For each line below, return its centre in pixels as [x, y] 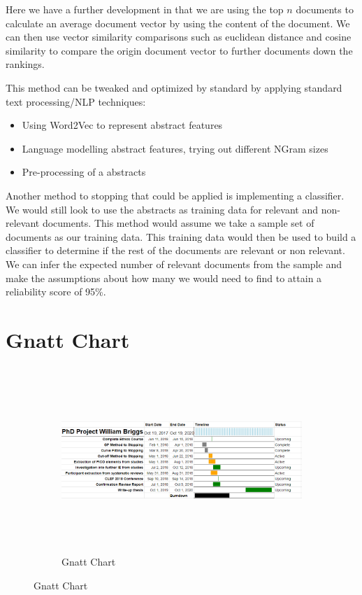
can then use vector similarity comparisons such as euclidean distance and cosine [179, 37]
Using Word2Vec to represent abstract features [122, 125]
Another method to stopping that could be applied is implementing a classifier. [175, 195]
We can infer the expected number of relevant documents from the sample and [174, 264]
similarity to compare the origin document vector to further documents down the [179, 50]
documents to [325, 9]
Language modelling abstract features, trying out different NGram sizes [175, 148]
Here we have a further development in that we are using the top [145, 9]
